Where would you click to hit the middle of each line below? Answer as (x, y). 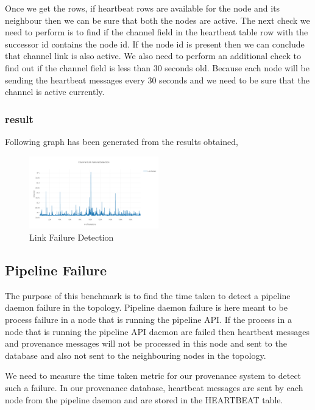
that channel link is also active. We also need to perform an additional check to (153, 56)
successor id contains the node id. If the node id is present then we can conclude (155, 44)
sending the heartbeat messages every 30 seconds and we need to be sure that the (157, 80)
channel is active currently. (55, 92)
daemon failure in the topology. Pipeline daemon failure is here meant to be (146, 307)
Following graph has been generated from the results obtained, (122, 141)
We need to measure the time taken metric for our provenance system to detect (153, 376)
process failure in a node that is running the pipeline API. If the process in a (148, 320)
